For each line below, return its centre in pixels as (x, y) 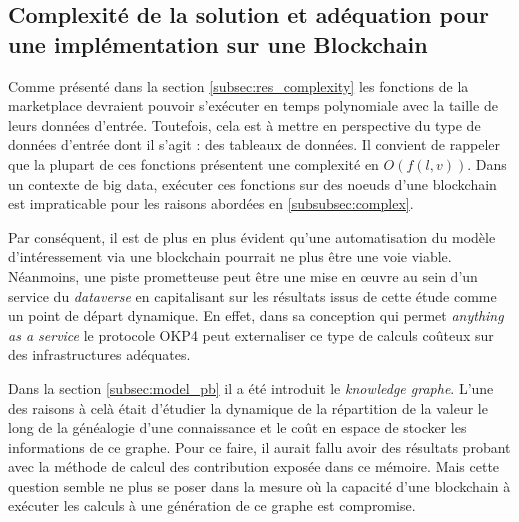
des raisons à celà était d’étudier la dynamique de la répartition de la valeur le (248, 407)
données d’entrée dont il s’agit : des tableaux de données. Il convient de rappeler (254, 144)
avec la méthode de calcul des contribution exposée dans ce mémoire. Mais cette (254, 466)
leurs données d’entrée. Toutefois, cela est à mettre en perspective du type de (244, 124)
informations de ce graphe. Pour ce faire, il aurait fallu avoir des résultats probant (259, 446)
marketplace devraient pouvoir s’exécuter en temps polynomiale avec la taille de (253, 105)
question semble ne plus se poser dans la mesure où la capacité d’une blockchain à (259, 485)
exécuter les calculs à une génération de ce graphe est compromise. (212, 505)
